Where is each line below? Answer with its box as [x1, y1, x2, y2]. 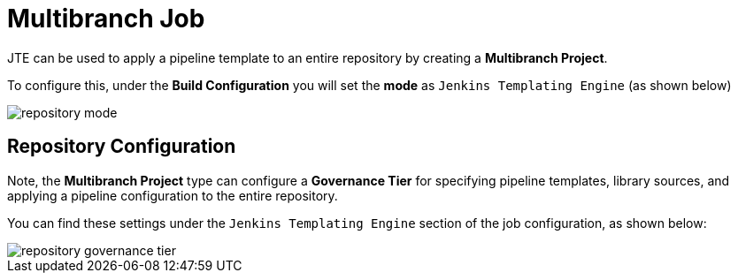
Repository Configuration [7, 135, 236, 158]
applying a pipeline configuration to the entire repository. [7, 187, 338, 203]
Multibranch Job [7, 4, 205, 34]
